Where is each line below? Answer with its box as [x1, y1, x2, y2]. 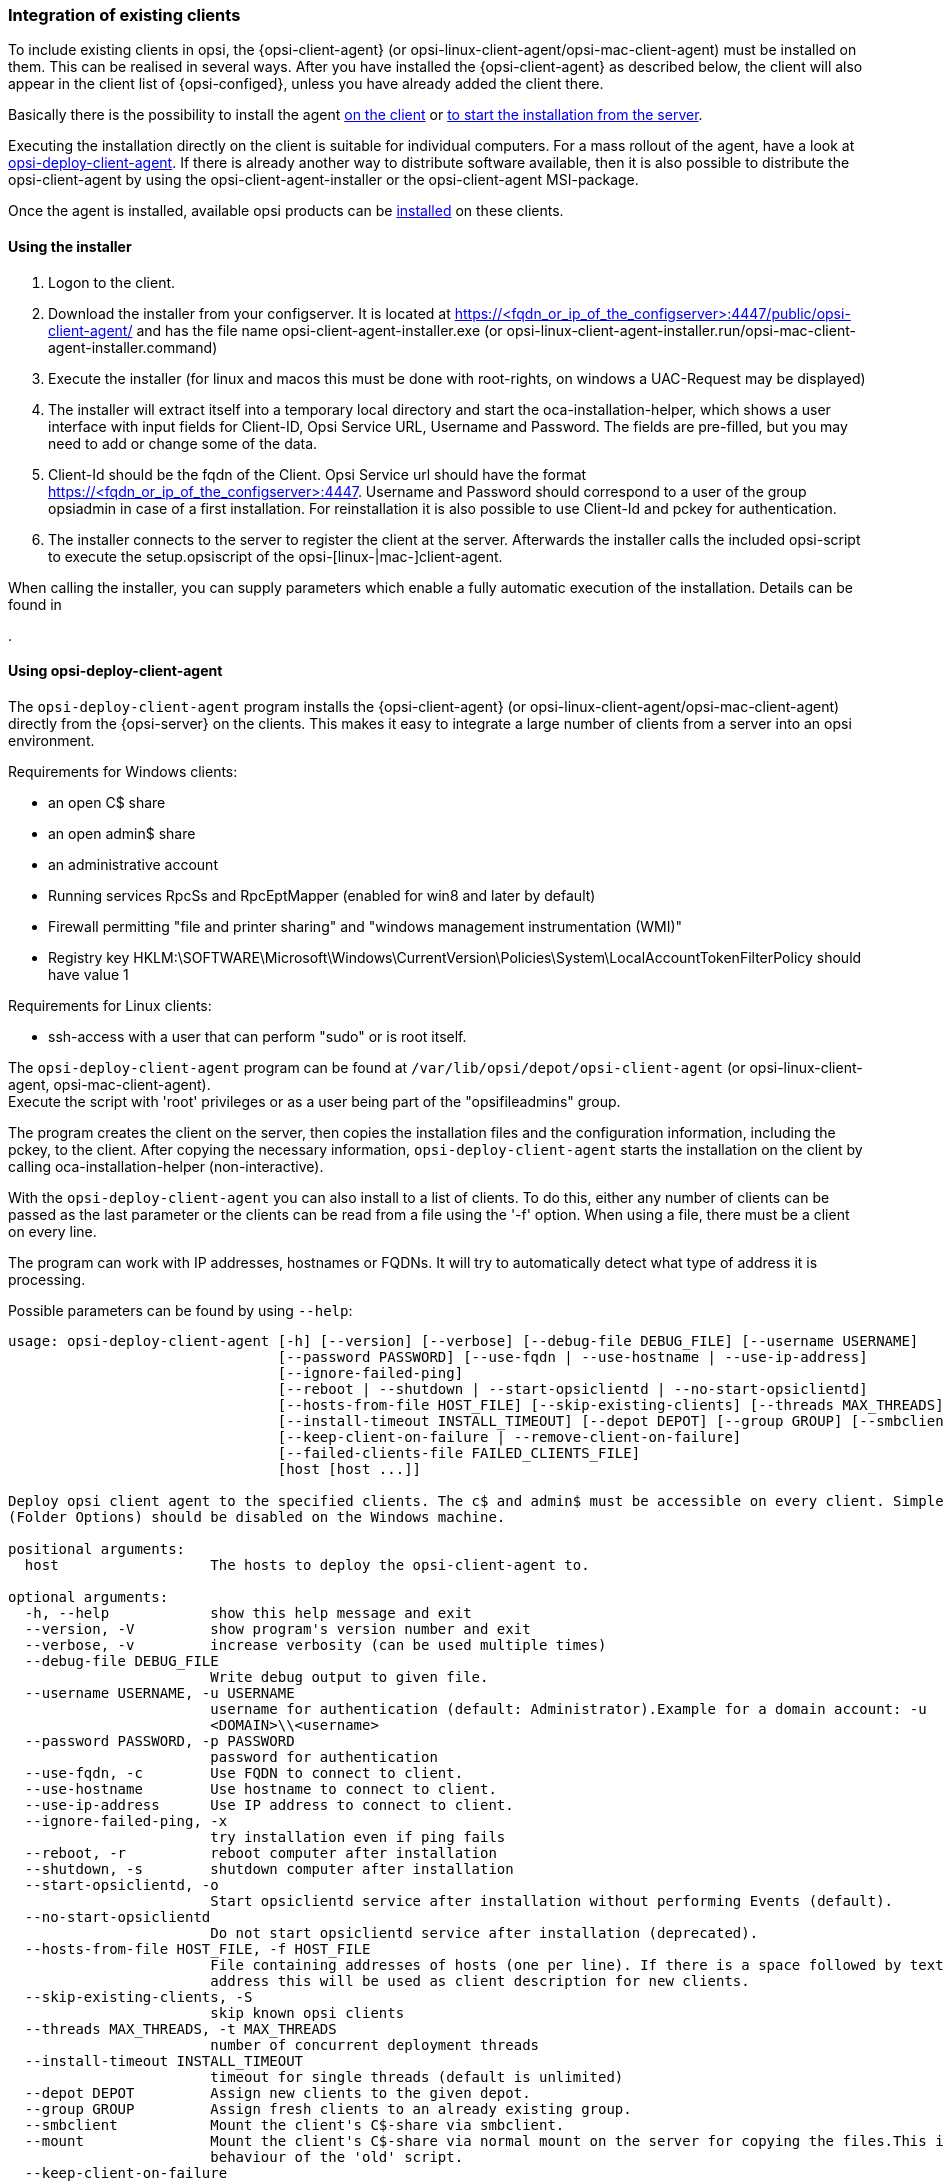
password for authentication [210, 1748, 438, 1765]
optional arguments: [8, 1588, 169, 1605]
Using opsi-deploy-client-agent [8, 662, 223, 680]
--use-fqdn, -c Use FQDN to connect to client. [24, 1764, 464, 1781]
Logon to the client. [48, 273, 176, 291]
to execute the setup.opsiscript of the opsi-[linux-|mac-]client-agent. [48, 547, 503, 565]
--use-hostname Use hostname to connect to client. [24, 1780, 497, 1797]
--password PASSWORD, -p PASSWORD [24, 1732, 295, 1749]
